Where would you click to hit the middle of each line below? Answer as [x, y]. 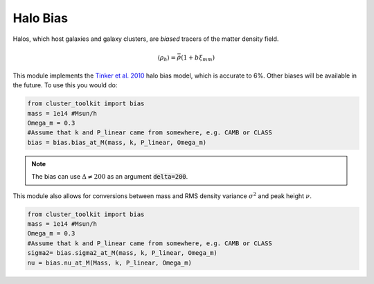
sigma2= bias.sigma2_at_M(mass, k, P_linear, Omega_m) [122, 253]
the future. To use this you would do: [65, 85]
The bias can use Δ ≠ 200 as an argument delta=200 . [110, 177]
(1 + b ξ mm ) [198, 58]
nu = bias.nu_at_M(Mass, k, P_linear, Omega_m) [109, 263]
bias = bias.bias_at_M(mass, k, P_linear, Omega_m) [117, 142]
